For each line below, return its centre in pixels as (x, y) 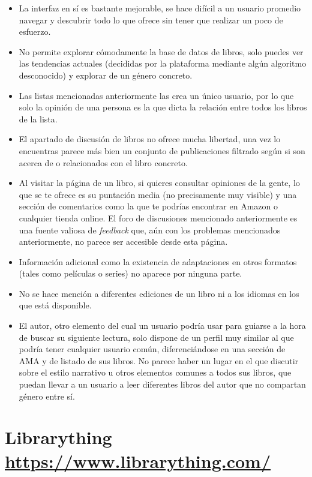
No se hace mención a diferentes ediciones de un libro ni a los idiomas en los (159, 293)
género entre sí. (47, 396)
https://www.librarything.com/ (138, 460)
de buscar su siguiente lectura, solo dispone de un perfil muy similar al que (156, 337)
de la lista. (38, 118)
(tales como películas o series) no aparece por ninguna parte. (130, 273)
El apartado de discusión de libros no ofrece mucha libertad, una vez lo (150, 139)
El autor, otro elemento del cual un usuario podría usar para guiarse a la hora (162, 325)
